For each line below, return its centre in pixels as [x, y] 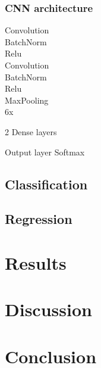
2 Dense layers [31, 131]
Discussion [48, 309]
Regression [39, 219]
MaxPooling [27, 100]
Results [36, 262]
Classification [46, 184]
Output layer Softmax [45, 152]
